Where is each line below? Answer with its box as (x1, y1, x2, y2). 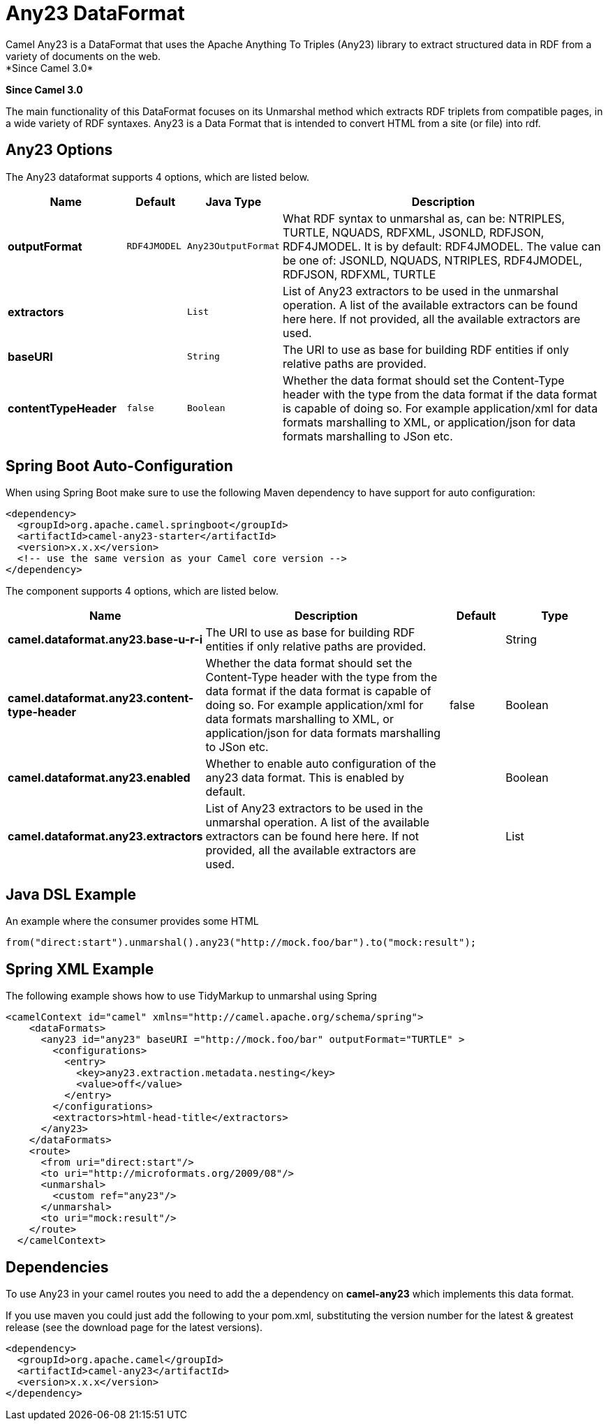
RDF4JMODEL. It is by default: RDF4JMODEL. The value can (282, 239, 601, 253)
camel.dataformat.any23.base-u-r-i (8, 632, 202, 647)
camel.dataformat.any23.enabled (8, 771, 191, 785)
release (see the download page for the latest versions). (6, 1321, 263, 1333)
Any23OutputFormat (186, 241, 280, 252)
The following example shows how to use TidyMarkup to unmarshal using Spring (6, 990, 377, 1002)
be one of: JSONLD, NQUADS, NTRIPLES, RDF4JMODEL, (282, 253, 583, 267)
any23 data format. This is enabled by (205, 771, 404, 785)
